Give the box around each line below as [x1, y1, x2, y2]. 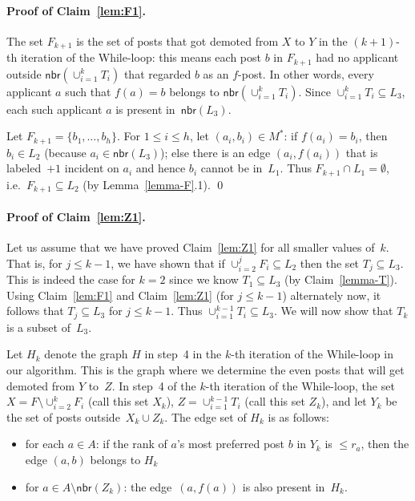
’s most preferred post [176, 435, 285, 452]
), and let [321, 393, 367, 410]
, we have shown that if [111, 254, 225, 271]
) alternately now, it [282, 286, 381, 303]
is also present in [242, 478, 325, 495]
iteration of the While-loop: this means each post [20, 49, 261, 66]
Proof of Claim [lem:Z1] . [6, 208, 146, 224]
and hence [135, 160, 186, 176]
